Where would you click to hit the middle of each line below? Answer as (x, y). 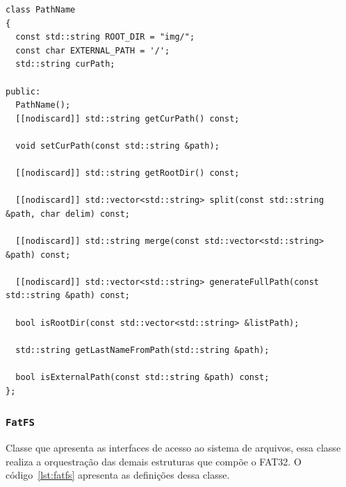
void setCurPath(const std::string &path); (117, 146)
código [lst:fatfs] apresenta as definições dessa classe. (118, 475)
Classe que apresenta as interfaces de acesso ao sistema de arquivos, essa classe (173, 447)
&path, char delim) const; (68, 214)
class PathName (41, 10)
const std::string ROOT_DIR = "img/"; (105, 37)
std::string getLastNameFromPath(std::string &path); (142, 350)
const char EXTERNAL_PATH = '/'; (93, 50)
